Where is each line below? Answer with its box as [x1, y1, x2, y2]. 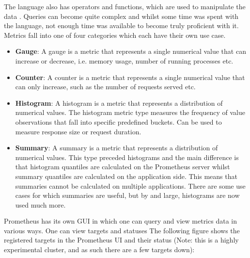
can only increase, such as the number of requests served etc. [15, 81, 196, 92]
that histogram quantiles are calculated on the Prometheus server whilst [15, 161, 230, 172]
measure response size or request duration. [15, 126, 141, 136]
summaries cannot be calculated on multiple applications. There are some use [15, 180, 246, 191]
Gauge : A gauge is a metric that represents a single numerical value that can [15, 46, 246, 56]
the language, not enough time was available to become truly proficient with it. [4, 20, 239, 31]
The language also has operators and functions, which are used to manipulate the [4, 1, 246, 11]
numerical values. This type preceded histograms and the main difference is [15, 152, 239, 162]
